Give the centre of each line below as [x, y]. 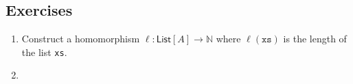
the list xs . [44, 52]
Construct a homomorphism [81, 39]
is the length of [315, 39]
